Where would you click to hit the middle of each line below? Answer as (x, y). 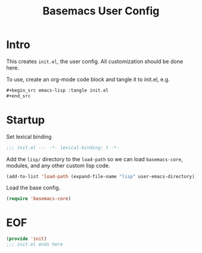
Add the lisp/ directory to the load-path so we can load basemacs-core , (95, 159)
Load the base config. (33, 188)
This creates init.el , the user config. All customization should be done (95, 61)
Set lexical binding (29, 137)
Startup (26, 120)
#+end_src (19, 96)
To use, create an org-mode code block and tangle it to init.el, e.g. (88, 79)
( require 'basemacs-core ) (38, 199)
